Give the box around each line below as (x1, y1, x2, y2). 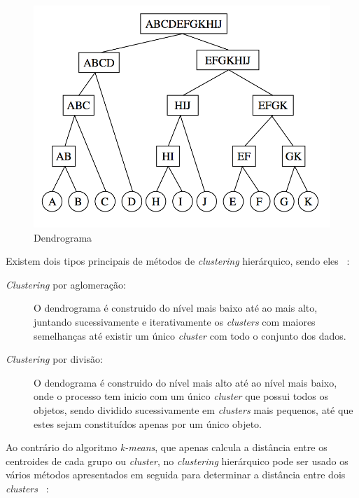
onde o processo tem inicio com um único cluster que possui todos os (34, 389, 329, 403)
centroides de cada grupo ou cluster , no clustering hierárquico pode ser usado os (6, 453, 349, 468)
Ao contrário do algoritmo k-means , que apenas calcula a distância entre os (6, 440, 328, 455)
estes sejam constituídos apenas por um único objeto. (34, 416, 262, 431)
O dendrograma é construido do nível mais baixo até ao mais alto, (34, 300, 318, 315)
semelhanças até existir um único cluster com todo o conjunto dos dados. (34, 328, 346, 343)
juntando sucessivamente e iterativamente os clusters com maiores (34, 314, 316, 329)
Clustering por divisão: (6, 352, 103, 366)
